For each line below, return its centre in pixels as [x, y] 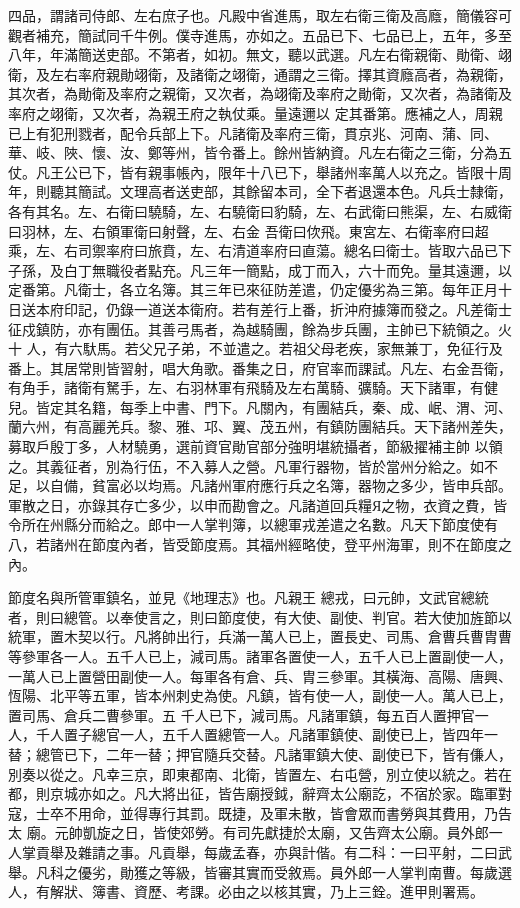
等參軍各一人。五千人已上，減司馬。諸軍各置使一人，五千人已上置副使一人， [260, 656]
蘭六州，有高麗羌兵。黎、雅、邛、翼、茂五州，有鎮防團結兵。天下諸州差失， [260, 426]
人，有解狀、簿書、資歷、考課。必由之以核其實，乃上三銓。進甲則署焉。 [246, 891]
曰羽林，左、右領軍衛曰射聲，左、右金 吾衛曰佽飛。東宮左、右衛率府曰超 [248, 230]
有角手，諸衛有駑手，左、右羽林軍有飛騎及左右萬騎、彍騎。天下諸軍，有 [246, 387]
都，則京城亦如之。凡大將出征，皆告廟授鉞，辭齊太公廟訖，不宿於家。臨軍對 [260, 793]
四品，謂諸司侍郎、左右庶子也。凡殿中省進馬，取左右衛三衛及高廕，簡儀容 [253, 15]
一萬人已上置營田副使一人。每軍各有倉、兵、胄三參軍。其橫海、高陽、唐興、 [260, 675]
